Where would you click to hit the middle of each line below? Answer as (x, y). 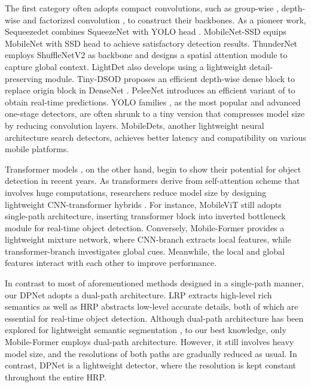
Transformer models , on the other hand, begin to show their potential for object (153, 169)
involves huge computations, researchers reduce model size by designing (135, 192)
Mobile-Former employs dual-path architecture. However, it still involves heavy (150, 342)
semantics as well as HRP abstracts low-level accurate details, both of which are (152, 306)
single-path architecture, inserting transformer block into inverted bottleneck (145, 216)
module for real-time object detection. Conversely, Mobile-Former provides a (145, 227)
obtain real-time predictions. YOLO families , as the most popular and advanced (153, 102)
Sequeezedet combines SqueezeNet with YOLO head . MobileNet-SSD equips (146, 31)
